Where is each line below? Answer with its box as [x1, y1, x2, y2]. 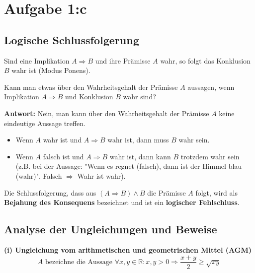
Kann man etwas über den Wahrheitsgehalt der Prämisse [4, 81, 178, 92]
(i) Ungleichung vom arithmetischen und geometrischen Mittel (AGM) [4, 244, 252, 255]
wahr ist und [43, 135, 82, 145]
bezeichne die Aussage [45, 258, 112, 266]
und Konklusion [65, 91, 113, 102]
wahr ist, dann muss [107, 135, 169, 145]
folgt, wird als [195, 187, 238, 198]
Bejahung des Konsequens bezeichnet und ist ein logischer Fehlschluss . [4, 197, 240, 207]
